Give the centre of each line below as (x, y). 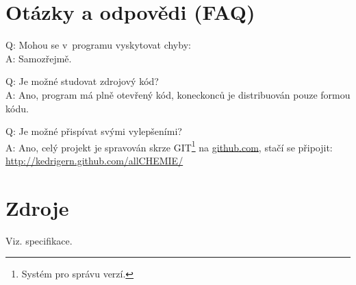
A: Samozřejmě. (39, 58)
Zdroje (37, 207)
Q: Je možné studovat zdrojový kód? (82, 81)
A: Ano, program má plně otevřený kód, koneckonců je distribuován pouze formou (178, 94)
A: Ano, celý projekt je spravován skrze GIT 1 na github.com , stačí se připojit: (169, 146)
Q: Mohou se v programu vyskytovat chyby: (98, 45)
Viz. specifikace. (39, 240)
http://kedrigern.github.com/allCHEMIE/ (94, 160)
